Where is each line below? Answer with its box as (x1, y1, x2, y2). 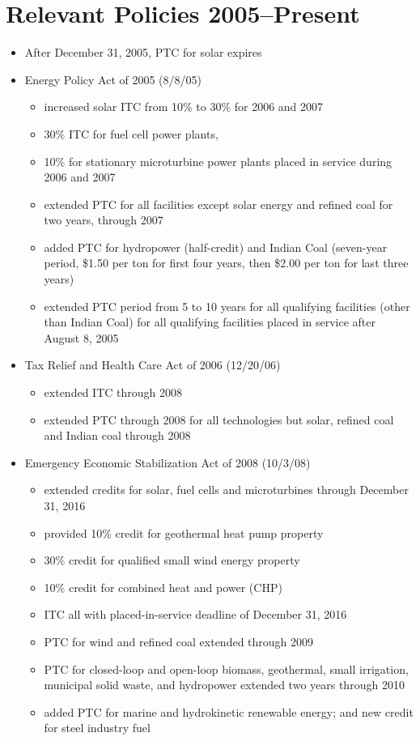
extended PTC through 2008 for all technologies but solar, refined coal (44, 411, 394, 428)
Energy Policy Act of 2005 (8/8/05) (24, 70, 202, 87)
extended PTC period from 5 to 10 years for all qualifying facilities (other (44, 297, 410, 314)
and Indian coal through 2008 (44, 427, 191, 444)
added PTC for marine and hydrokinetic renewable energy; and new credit (44, 703, 414, 720)
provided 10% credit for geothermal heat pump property (44, 524, 324, 541)
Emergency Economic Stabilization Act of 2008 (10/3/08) (24, 454, 311, 471)
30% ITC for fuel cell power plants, (44, 125, 218, 142)
